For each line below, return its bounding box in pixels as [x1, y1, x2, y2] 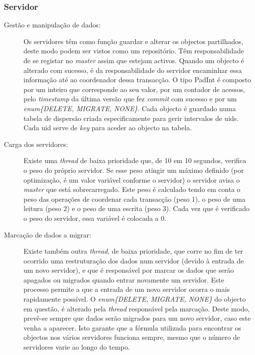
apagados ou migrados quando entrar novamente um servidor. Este [24, 274, 225, 284]
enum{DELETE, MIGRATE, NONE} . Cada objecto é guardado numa [24, 103, 236, 113]
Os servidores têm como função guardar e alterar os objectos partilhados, [24, 36, 243, 46]
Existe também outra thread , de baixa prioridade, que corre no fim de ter [24, 246, 243, 256]
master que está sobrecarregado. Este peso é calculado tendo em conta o [24, 184, 241, 194]
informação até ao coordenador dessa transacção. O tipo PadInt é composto [24, 74, 251, 85]
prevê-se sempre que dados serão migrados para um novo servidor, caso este [24, 313, 251, 323]
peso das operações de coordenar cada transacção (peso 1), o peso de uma [24, 193, 246, 204]
